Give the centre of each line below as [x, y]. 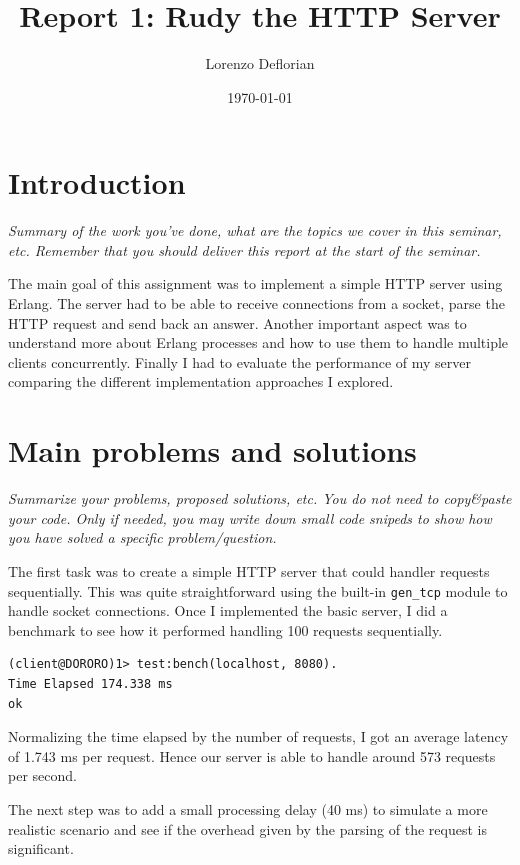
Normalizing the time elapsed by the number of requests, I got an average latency [258, 736]
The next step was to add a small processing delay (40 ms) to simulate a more [248, 808]
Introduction [97, 182]
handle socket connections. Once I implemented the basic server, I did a [228, 610]
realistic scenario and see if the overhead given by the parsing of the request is [247, 828]
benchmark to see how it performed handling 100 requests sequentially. [225, 629]
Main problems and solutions [212, 450]
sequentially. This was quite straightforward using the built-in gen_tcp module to [258, 590]
